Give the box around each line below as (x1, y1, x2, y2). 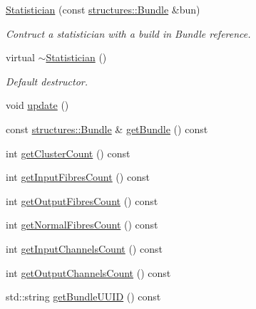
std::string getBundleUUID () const (6, 289, 161, 304)
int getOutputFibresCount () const (6, 193, 158, 208)
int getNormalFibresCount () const (6, 217, 158, 232)
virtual (6, 50, 35, 65)
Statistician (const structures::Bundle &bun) (6, 2, 200, 16)
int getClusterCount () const (6, 145, 130, 160)
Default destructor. (6, 73, 88, 88)
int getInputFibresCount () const (6, 169, 150, 184)
